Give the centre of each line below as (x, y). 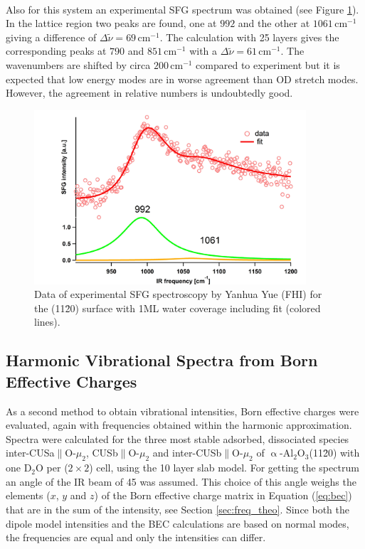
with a (203, 51)
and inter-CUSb (187, 453)
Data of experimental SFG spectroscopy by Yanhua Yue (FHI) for (178, 294)
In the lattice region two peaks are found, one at (111, 23)
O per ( (52, 468)
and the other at (274, 23)
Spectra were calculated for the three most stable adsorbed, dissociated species (178, 438)
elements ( (28, 495)
